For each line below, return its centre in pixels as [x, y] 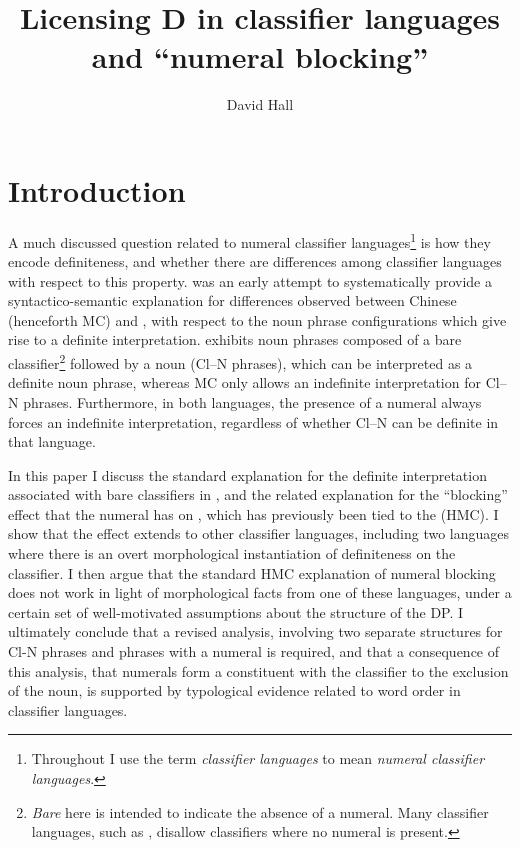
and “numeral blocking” [260, 56]
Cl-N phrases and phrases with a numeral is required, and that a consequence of [254, 651]
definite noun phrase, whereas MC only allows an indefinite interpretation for [244, 382]
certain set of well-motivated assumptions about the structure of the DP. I [236, 611]
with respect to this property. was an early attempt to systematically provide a [250, 280]
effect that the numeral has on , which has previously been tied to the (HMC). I [253, 513]
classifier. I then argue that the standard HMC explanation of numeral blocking [252, 572]
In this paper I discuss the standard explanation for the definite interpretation [247, 474]
